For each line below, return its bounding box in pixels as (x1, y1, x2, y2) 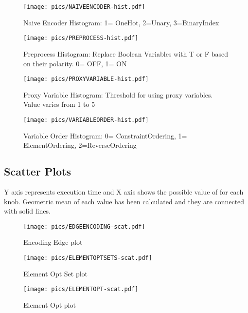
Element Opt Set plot (23, 268, 88, 278)
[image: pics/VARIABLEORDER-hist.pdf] (23, 116, 149, 123)
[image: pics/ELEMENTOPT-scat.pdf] (23, 286, 139, 293)
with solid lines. (4, 206, 51, 216)
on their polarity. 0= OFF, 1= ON (23, 58, 127, 68)
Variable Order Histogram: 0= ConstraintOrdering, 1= (23, 130, 187, 140)
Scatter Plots (4, 164, 71, 179)
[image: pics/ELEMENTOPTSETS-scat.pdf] (23, 254, 152, 262)
